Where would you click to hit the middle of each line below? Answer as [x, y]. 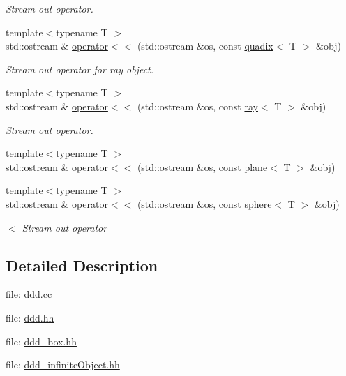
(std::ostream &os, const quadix [205, 46]
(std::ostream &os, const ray [197, 106]
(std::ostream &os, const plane [202, 166]
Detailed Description [82, 265]
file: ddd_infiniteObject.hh [63, 364]
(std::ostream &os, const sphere [204, 203]
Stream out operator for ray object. [80, 69]
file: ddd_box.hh [41, 341]
